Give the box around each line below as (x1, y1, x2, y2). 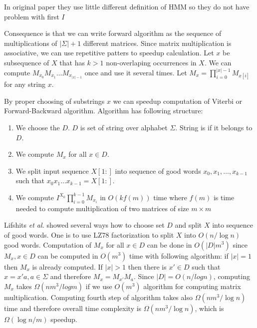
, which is (195, 303, 224, 313)
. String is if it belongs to (175, 122, 253, 132)
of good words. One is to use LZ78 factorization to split (4, 229, 174, 240)
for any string (4, 79, 46, 89)
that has (59, 57, 85, 67)
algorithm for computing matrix (143, 281, 241, 291)
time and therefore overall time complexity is (4, 303, 142, 313)
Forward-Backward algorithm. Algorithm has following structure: (4, 105, 203, 116)
